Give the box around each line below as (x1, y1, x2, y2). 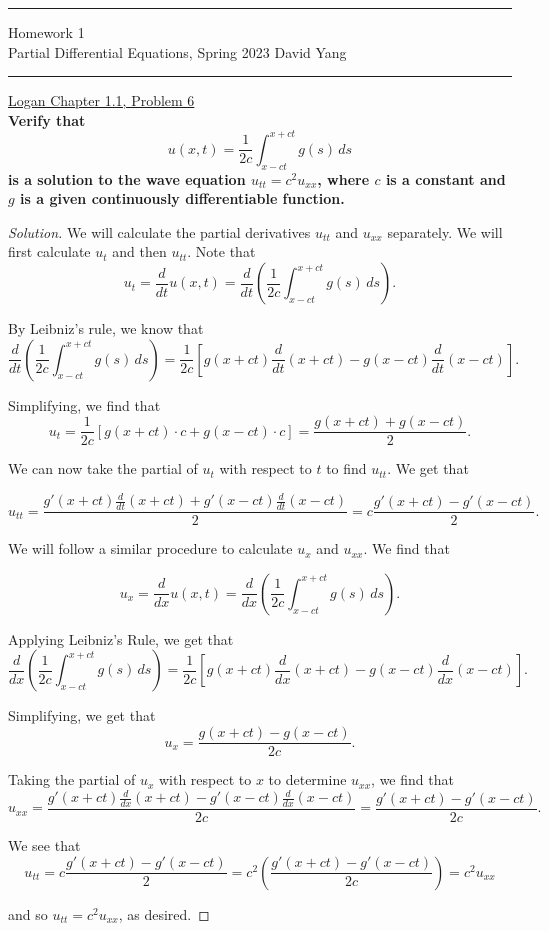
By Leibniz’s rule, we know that (8, 318, 204, 339)
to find (326, 458, 367, 479)
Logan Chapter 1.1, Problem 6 (8, 90, 195, 111)
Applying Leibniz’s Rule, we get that (8, 628, 234, 649)
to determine (268, 769, 347, 790)
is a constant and (385, 168, 506, 189)
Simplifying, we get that (8, 705, 156, 726)
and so (8, 903, 48, 924)
